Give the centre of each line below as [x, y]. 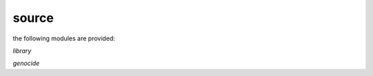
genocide [26, 63]
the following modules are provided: [64, 38]
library [22, 51]
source [34, 18]
